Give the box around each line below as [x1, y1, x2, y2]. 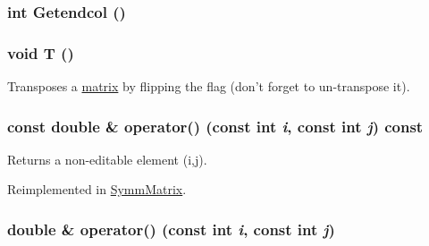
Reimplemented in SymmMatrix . [7, 180, 187, 199]
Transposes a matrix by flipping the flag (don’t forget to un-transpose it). [7, 77, 410, 96]
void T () [7, 41, 74, 64]
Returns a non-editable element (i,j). [7, 149, 207, 168]
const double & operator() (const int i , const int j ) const [7, 115, 424, 137]
